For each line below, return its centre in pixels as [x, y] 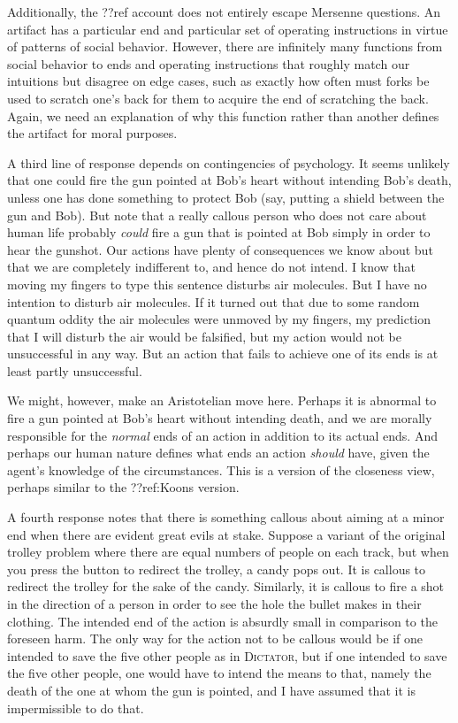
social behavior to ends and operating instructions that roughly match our [209, 63]
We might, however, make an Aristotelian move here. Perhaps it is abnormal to [222, 400]
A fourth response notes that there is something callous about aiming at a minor [226, 517]
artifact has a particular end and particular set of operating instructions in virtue [228, 29]
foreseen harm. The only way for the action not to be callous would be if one [215, 638]
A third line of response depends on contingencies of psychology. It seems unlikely [229, 162]
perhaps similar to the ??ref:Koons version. [123, 487]
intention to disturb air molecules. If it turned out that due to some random [214, 301]
